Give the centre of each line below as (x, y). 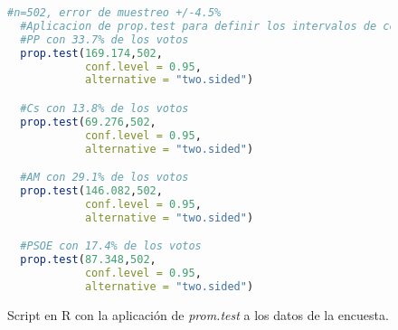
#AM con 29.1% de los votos (104, 178)
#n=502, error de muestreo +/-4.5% (114, 13)
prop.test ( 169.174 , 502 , (91, 53)
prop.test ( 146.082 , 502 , (91, 190)
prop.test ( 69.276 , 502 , (88, 122)
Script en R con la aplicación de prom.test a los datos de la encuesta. (198, 314)
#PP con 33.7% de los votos (104, 39)
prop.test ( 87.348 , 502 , (88, 260)
